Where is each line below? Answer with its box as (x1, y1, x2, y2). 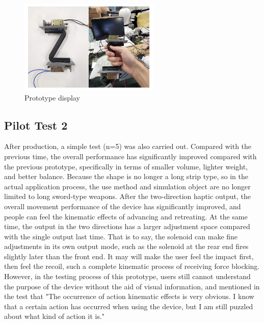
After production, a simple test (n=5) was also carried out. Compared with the (4, 141, 252, 152)
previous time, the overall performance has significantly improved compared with (4, 151, 257, 161)
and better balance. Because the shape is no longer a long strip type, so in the (4, 171, 249, 182)
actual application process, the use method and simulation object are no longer (4, 181, 251, 191)
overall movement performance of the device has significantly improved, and (4, 201, 241, 211)
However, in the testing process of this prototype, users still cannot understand (4, 271, 251, 282)
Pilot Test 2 (4, 117, 68, 133)
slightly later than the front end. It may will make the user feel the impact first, (4, 251, 254, 261)
